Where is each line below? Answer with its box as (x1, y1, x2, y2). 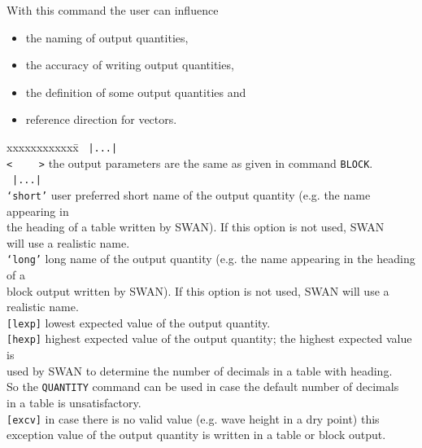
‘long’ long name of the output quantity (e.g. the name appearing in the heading (7, 250, 415, 267)
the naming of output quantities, (25, 29, 189, 46)
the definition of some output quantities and (25, 83, 246, 100)
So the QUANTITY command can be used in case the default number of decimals (7, 378, 399, 395)
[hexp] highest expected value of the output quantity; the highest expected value (7, 330, 412, 347)
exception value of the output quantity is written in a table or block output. (7, 426, 386, 443)
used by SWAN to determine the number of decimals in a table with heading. (7, 362, 393, 379)
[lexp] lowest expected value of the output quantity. (7, 314, 271, 331)
